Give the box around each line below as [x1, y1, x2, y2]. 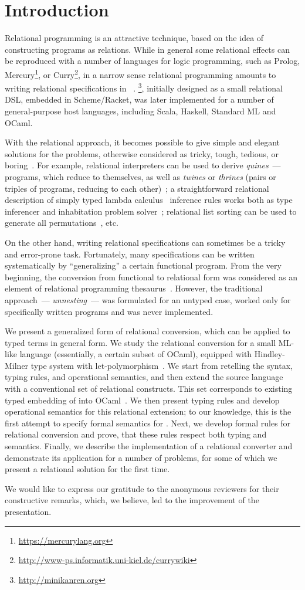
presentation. [5, 506, 52, 517]
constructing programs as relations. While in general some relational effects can [5, 43, 290, 55]
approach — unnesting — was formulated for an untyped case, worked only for [5, 293, 291, 306]
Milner [5, 359, 29, 371]
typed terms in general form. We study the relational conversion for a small [5, 336, 276, 348]
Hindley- [254, 348, 285, 360]
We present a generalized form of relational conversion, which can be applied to [5, 325, 290, 337]
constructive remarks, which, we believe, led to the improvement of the [5, 494, 259, 506]
